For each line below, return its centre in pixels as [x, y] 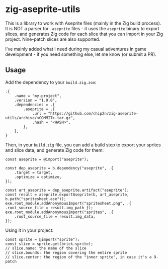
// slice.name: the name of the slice [46, 248]
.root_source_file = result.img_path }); [49, 208]
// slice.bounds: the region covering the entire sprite [66, 252]
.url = [39, 113]
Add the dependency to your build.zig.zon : [51, 82]
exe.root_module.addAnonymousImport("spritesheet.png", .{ [68, 203]
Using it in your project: [29, 230]
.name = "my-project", [38, 96]
